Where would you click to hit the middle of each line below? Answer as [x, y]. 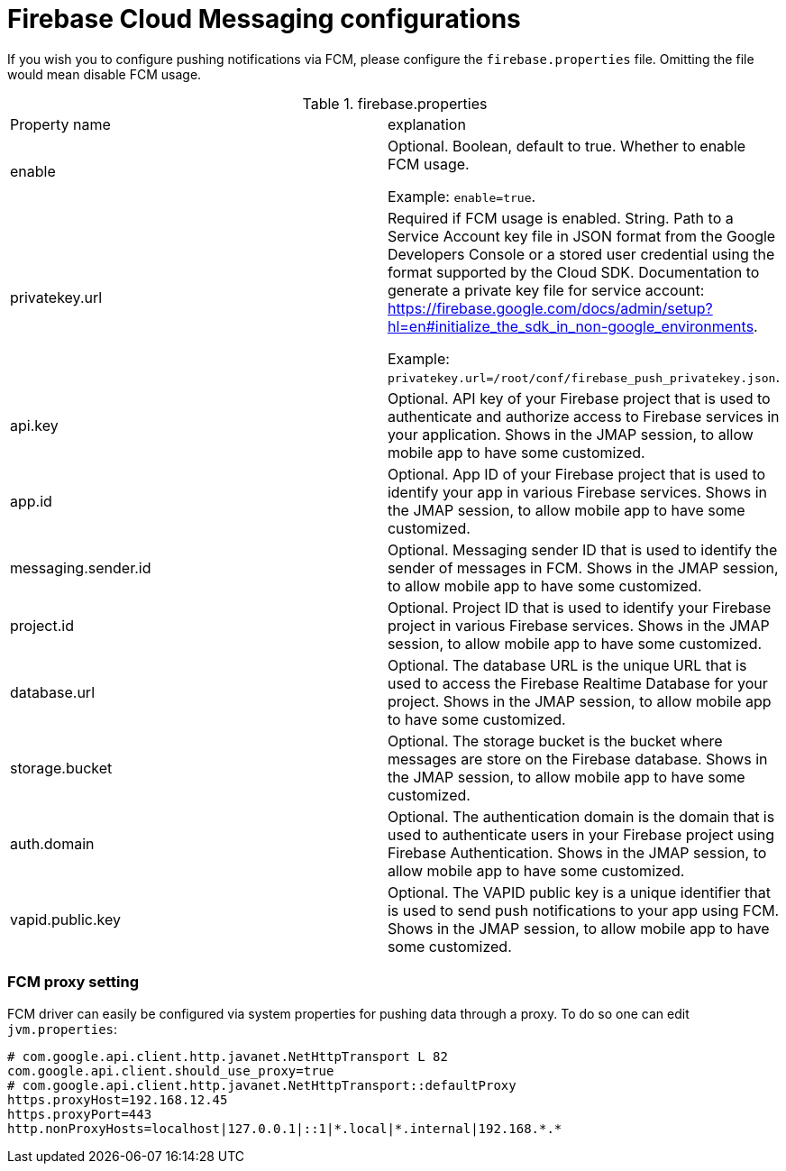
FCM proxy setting [73, 982]
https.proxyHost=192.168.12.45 [118, 1099]
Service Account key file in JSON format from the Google [581, 236]
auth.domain [52, 843]
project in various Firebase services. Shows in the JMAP [578, 625]
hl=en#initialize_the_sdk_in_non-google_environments [571, 326]
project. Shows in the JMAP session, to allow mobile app [579, 701]
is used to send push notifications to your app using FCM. [583, 910]
